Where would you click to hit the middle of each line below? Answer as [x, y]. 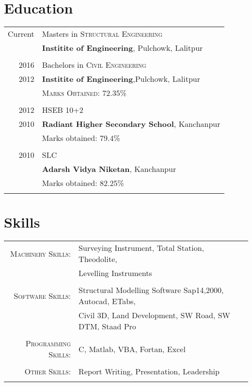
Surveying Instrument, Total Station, [142, 248]
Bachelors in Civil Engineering [94, 65]
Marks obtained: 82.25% [83, 183]
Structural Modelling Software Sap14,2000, [151, 290]
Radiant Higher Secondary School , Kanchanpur [131, 124]
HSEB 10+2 [63, 110]
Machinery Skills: [41, 253]
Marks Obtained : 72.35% [84, 93]
